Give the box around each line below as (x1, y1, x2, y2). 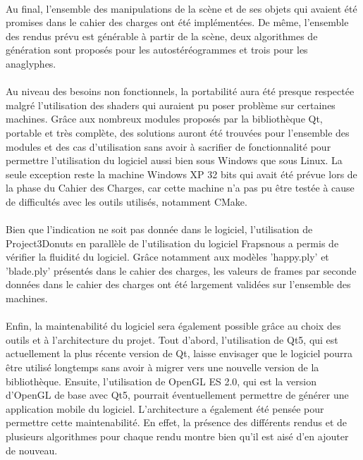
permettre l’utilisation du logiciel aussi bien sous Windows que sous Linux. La (6, 153, 343, 168)
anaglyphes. (6, 56, 56, 70)
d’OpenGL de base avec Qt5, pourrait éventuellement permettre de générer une (6, 387, 349, 402)
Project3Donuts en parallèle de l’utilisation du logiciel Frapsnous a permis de (6, 235, 339, 250)
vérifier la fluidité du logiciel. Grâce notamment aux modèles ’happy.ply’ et (6, 249, 329, 264)
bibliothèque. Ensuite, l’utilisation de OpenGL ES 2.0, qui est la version (6, 373, 316, 388)
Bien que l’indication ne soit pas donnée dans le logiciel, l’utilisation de (6, 222, 313, 237)
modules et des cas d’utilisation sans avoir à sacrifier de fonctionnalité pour (6, 139, 331, 154)
